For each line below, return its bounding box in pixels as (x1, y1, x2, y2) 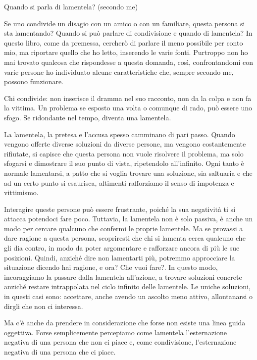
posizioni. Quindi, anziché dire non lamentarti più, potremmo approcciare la (4, 252, 235, 262)
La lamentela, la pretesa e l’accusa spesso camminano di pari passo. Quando (4, 129, 235, 139)
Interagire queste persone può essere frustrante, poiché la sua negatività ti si (4, 204, 236, 214)
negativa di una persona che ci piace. (4, 347, 116, 357)
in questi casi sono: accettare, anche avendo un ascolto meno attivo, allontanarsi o (4, 291, 253, 302)
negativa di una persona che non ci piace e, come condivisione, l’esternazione (4, 337, 237, 347)
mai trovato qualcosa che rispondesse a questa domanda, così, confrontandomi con (4, 56, 254, 67)
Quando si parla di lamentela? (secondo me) (4, 1, 138, 11)
